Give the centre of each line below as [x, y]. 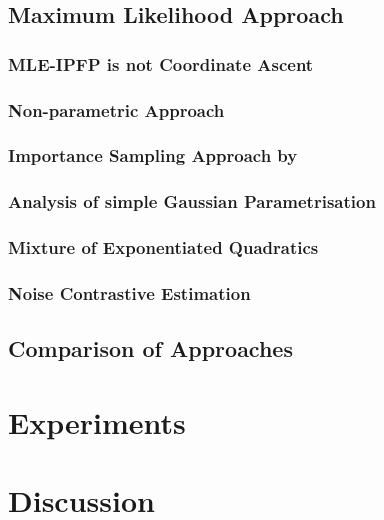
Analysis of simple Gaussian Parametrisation [192, 201]
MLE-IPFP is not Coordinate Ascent [161, 63]
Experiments [97, 421]
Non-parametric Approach [116, 109]
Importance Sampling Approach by [153, 155]
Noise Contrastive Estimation [129, 292]
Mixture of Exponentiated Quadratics [163, 247]
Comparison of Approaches [150, 348]
